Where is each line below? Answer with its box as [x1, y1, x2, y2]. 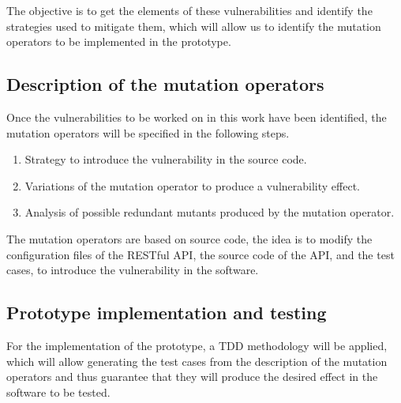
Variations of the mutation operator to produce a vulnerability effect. [24, 177, 360, 194]
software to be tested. [6, 383, 111, 400]
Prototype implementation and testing [6, 300, 327, 325]
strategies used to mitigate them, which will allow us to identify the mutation [6, 17, 381, 34]
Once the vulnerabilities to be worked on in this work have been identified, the [6, 108, 387, 125]
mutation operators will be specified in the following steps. [6, 124, 290, 141]
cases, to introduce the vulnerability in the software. [6, 262, 259, 278]
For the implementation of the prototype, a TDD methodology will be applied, [6, 337, 388, 353]
